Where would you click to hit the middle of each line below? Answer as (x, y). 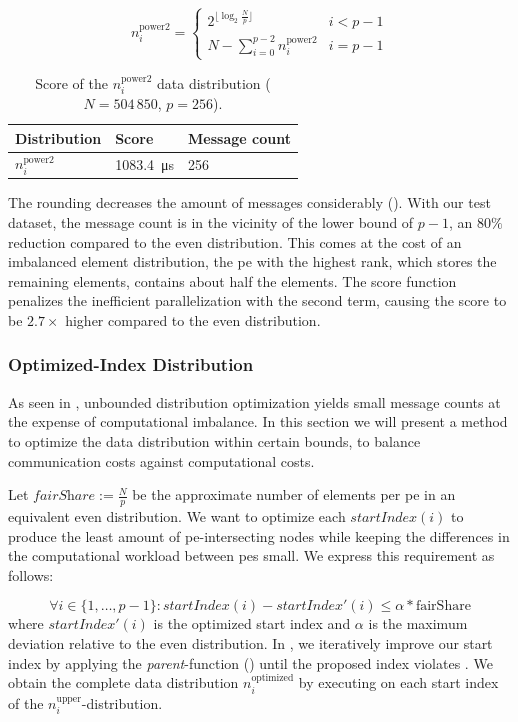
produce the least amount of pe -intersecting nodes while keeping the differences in (259, 535)
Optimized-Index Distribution (131, 364)
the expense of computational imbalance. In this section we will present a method (258, 421)
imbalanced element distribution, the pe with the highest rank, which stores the (252, 261)
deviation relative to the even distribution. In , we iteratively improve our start (250, 642)
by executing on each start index (398, 682)
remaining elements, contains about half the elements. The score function (232, 280)
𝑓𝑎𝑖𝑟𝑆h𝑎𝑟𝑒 (64, 496)
